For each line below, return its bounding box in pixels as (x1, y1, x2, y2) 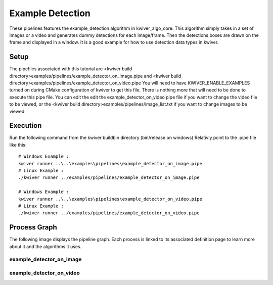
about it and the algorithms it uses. (9, 243, 82, 250)
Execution (9, 121, 42, 130)
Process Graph (9, 223, 58, 232)
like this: (9, 141, 27, 148)
